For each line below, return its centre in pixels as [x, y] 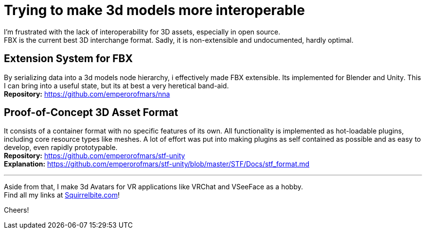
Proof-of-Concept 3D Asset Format [91, 113]
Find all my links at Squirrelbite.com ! [62, 195]
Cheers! [17, 210]
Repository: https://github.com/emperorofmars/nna [87, 94]
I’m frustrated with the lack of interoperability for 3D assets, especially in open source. [142, 32]
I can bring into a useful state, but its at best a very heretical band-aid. [116, 85]
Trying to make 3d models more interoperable [154, 10]
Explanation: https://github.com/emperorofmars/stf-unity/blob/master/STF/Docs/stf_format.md [157, 164]
